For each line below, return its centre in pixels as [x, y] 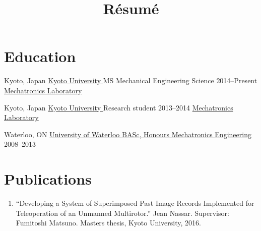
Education [40, 56]
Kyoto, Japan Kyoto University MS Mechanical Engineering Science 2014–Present [131, 80]
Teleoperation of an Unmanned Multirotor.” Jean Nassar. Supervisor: [122, 213]
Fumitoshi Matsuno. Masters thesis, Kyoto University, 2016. [108, 223]
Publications [48, 179]
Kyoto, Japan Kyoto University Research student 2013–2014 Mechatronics [119, 107]
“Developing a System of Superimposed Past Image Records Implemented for [135, 203]
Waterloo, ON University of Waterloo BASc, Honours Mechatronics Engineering [128, 134]
